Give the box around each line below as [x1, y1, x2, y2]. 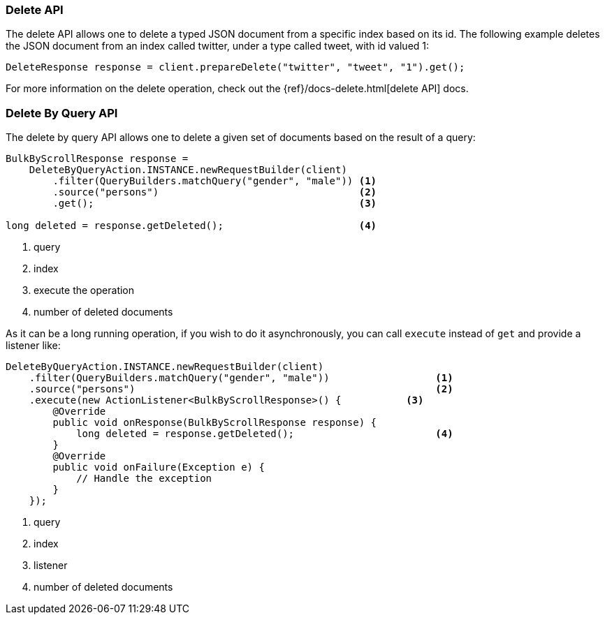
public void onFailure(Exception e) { [52, 462, 265, 473]
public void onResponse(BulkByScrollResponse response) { [52, 417, 377, 429]
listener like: [6, 339, 61, 352]
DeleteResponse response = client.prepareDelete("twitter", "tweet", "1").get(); [6, 61, 465, 73]
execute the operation [34, 284, 135, 297]
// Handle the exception [76, 473, 212, 485]
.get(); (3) [52, 198, 377, 209]
